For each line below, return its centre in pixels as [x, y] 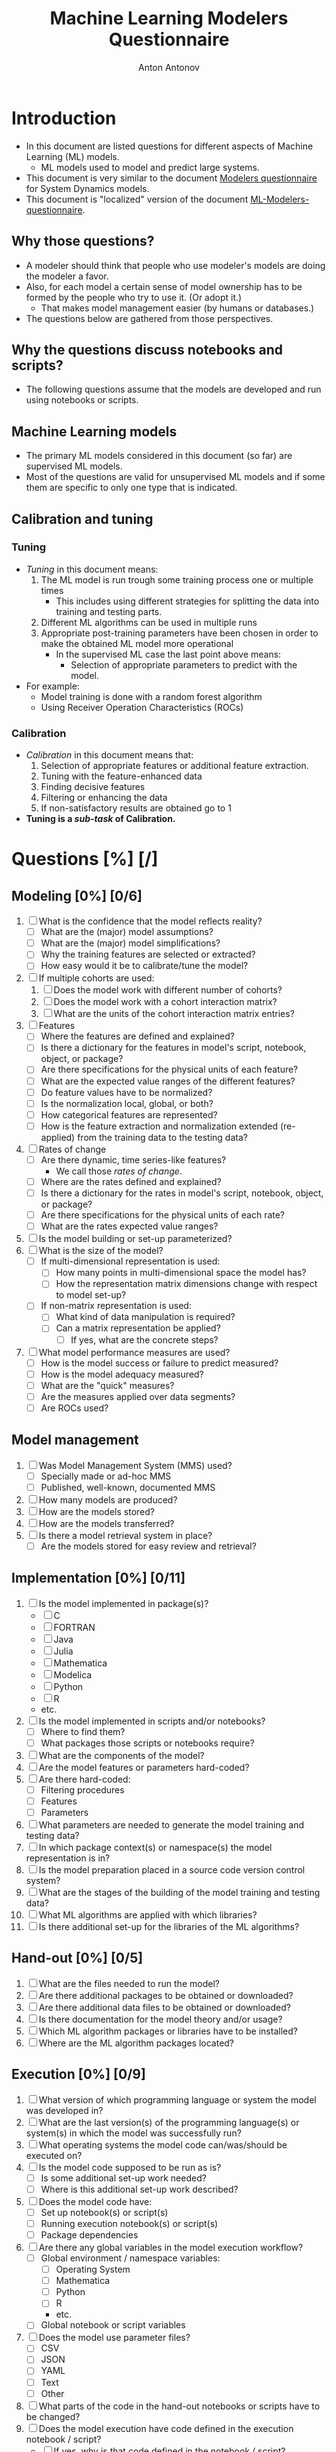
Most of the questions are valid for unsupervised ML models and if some [175, 477]
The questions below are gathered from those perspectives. [149, 318]
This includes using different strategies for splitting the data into [187, 601]
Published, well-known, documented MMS [128, 1487]
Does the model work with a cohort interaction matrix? [165, 1002]
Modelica [73, 1674]
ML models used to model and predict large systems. [150, 167]
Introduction [64, 118]
